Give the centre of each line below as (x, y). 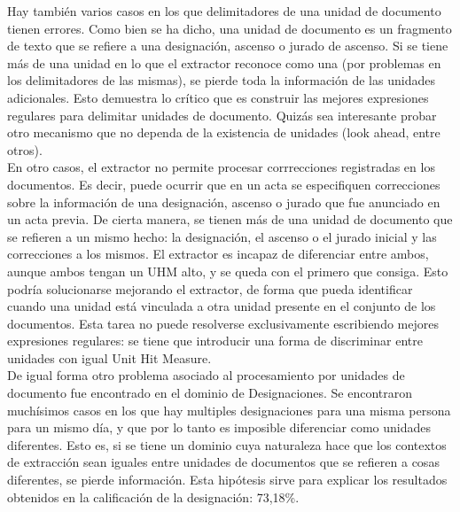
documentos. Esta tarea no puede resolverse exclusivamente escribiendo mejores (223, 323)
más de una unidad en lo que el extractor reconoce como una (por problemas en (224, 62)
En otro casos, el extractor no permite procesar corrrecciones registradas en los (221, 167)
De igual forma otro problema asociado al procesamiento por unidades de (206, 375)
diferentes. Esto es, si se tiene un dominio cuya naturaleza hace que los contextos (227, 444)
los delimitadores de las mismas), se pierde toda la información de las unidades (221, 80)
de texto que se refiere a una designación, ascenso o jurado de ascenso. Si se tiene (228, 46)
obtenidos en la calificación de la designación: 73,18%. (153, 496)
